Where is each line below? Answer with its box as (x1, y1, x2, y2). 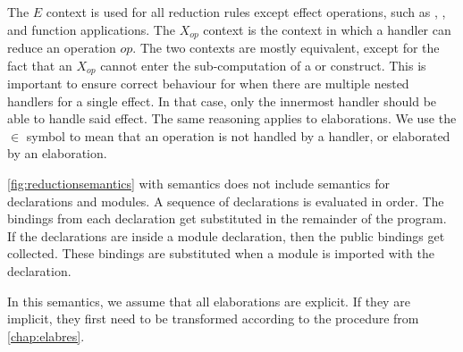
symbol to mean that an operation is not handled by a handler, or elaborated (26, 126, 450, 145)
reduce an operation (7, 38, 116, 57)
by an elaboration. (7, 144, 107, 163)
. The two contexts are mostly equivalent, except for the (132, 38, 440, 57)
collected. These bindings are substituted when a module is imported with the (7, 244, 435, 263)
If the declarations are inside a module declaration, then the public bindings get (7, 226, 445, 245)
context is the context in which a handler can (203, 20, 451, 38)
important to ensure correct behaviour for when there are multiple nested (7, 74, 409, 93)
